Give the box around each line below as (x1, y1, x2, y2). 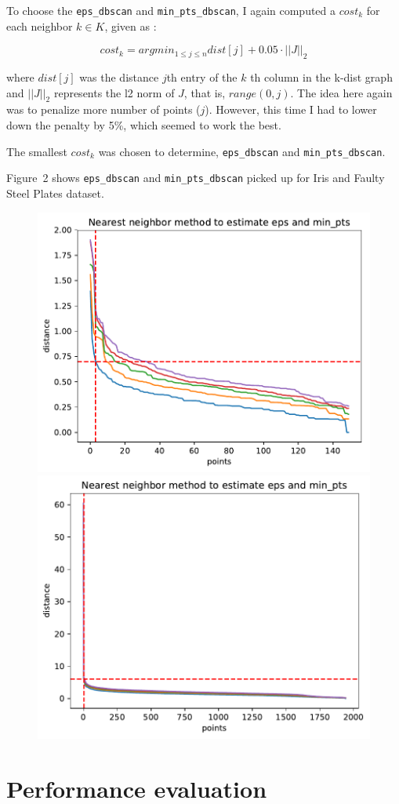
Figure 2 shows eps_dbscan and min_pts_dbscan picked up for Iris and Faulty (6, 169, 385, 186)
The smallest (6, 143, 67, 159)
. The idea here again (290, 84, 393, 100)
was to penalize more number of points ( (6, 101, 201, 118)
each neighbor (6, 17, 73, 34)
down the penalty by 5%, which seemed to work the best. (6, 117, 281, 133)
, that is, (183, 84, 226, 100)
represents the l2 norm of (53, 84, 175, 100)
